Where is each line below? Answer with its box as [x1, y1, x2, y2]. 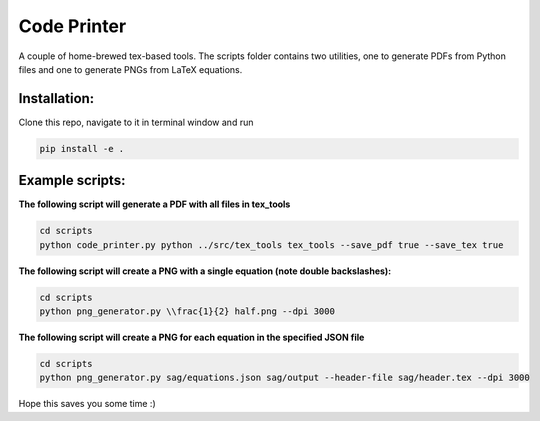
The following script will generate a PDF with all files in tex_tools [18, 198, 291, 210]
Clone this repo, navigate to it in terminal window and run [18, 116, 254, 128]
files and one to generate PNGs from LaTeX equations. [18, 63, 243, 75]
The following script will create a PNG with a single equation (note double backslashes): [18, 265, 392, 277]
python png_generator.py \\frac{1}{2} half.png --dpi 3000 [39, 306, 335, 317]
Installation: [18, 90, 95, 107]
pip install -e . [39, 143, 125, 154]
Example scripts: [18, 172, 126, 189]
